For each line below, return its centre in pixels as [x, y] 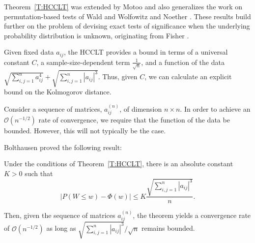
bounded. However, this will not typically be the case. [85, 131]
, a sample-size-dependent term [83, 62]
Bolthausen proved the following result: [63, 147]
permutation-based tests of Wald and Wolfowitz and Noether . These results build [127, 16]
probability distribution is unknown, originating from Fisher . [97, 35]
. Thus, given [118, 76]
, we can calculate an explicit [188, 76]
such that [39, 173]
